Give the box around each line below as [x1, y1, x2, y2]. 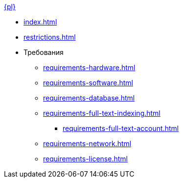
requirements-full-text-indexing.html [43, 109, 160, 117]
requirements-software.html [43, 78, 133, 87]
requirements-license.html [43, 155, 128, 163]
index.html [23, 18, 57, 26]
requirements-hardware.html [43, 63, 136, 72]
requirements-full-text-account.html [63, 124, 179, 132]
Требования [23, 48, 64, 56]
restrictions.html [23, 33, 76, 41]
